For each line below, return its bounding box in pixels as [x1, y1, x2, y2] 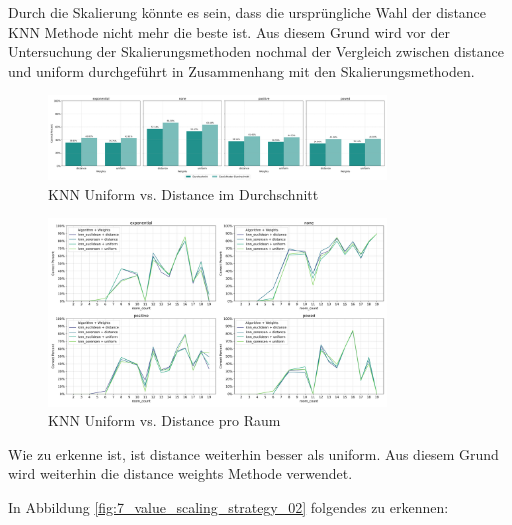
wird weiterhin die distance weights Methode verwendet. [8, 463, 353, 484]
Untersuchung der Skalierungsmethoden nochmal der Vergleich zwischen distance [8, 41, 504, 62]
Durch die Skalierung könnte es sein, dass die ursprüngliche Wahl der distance [8, 2, 487, 22]
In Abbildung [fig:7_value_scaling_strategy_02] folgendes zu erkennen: [8, 496, 449, 517]
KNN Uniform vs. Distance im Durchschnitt [48, 183, 319, 204]
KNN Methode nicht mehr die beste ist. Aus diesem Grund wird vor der [8, 21, 450, 42]
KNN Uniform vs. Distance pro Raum [48, 410, 281, 431]
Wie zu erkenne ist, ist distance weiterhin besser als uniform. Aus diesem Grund [8, 443, 499, 464]
